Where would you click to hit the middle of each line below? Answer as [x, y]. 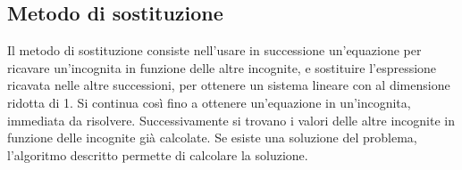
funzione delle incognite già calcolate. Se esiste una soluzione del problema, [212, 138]
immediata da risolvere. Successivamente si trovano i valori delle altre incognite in [231, 120]
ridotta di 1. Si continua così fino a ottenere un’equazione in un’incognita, [209, 102]
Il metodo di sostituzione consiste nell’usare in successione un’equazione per [214, 50]
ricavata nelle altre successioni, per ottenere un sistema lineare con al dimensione [229, 85]
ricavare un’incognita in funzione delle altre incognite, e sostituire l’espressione [222, 67]
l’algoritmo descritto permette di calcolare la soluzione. [158, 154]
